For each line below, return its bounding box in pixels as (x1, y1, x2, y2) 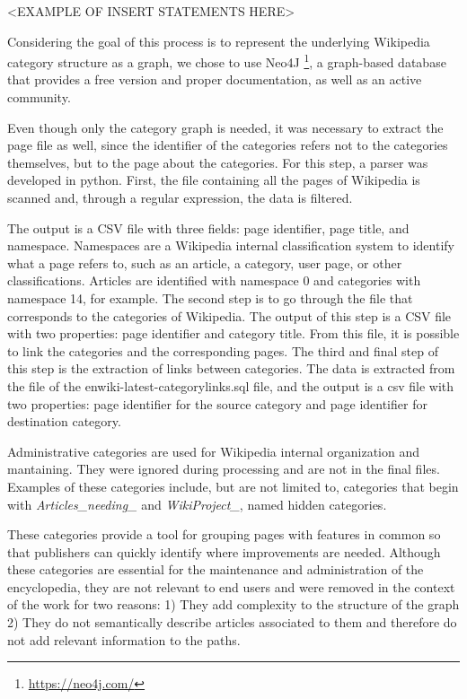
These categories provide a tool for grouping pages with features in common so (7, 525, 441, 544)
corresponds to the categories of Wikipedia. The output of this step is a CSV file (7, 306, 452, 325)
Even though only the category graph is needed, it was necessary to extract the (7, 118, 444, 136)
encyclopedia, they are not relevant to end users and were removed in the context (7, 577, 455, 596)
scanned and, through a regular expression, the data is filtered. (7, 188, 353, 206)
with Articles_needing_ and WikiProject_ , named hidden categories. (7, 494, 387, 513)
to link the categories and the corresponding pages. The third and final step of (7, 341, 438, 360)
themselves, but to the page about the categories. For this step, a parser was (7, 153, 428, 171)
